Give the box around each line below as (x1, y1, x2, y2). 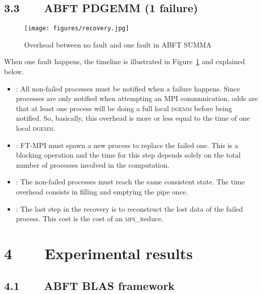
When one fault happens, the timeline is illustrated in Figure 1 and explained (4, 56, 245, 67)
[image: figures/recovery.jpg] (24, 25, 129, 32)
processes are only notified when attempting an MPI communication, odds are (16, 93, 258, 104)
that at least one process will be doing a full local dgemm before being (16, 103, 232, 113)
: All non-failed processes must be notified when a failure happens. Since (16, 83, 240, 93)
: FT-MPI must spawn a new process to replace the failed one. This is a (16, 139, 238, 150)
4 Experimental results (4, 242, 193, 263)
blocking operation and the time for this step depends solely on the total (16, 150, 241, 160)
